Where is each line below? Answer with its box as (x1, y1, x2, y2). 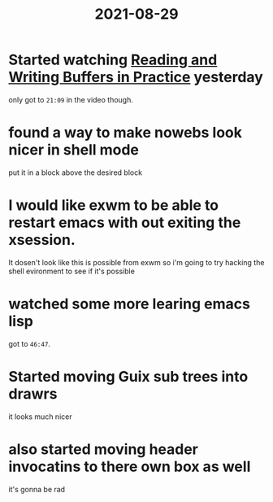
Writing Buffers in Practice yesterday (8, 68, 264, 86)
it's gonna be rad (8, 484, 66, 494)
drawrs (8, 384, 58, 403)
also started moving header (8, 440, 199, 458)
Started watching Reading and (8, 50, 218, 69)
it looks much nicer (8, 412, 72, 421)
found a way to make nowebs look (8, 124, 242, 142)
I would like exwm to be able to (8, 196, 219, 215)
